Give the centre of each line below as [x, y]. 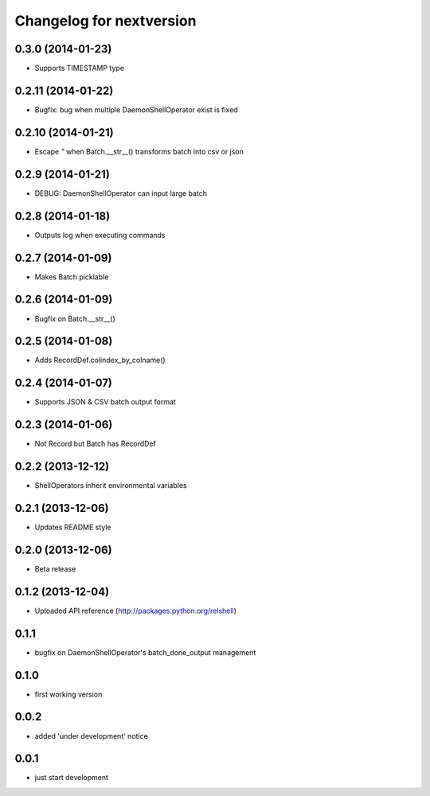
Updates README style [73, 527]
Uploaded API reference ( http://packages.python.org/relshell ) [135, 611]
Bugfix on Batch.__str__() [75, 318]
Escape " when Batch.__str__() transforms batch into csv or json [139, 151]
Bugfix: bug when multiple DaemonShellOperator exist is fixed [136, 109]
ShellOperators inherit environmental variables [111, 486]
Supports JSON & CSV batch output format [106, 402]
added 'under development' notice [92, 736]
